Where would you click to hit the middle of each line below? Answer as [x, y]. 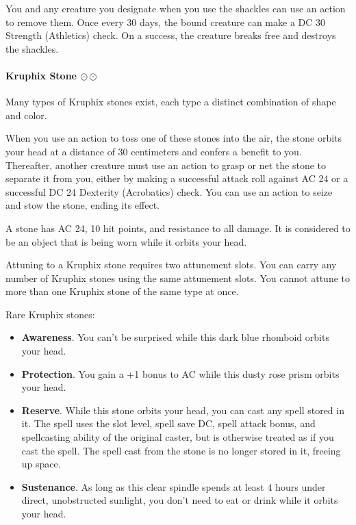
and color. [26, 115]
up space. [41, 464]
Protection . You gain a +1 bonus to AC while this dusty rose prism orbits [180, 373]
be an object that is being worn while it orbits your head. [126, 241]
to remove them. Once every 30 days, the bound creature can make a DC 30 [166, 22]
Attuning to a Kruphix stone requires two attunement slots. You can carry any [171, 265]
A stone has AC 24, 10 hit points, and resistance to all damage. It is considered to [178, 228]
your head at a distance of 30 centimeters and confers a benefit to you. [154, 151]
